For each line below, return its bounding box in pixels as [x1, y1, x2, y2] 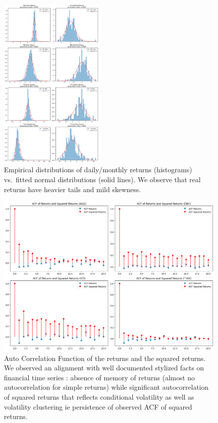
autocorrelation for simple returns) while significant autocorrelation [4, 382, 209, 392]
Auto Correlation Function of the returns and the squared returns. [4, 352, 206, 363]
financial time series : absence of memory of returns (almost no [4, 372, 195, 382]
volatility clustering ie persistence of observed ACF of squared [4, 401, 192, 412]
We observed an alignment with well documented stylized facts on [4, 362, 204, 373]
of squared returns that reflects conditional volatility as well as [4, 391, 194, 402]
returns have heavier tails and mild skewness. [4, 184, 141, 194]
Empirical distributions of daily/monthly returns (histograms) [4, 164, 192, 175]
